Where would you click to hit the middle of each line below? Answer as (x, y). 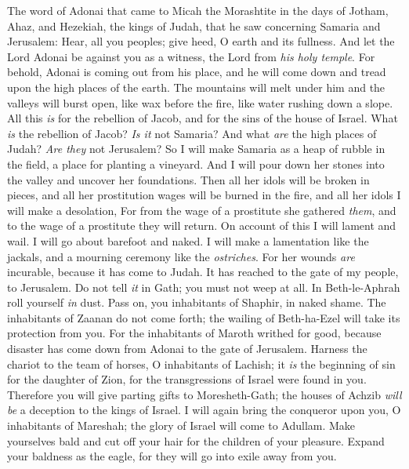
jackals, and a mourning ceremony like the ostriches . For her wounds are (181, 256)
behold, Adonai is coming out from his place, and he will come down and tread (197, 72)
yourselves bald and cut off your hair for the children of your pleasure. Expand (196, 440)
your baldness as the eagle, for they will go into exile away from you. (172, 456)
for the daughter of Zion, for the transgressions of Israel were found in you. (187, 379)
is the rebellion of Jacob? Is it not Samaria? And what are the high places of (192, 133)
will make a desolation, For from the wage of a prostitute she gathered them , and (202, 210)
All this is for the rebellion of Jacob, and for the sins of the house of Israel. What (203, 118)
